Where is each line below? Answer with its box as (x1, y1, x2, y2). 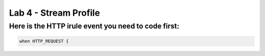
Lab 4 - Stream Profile (9, 7, 100, 18)
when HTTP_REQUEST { (19, 38, 69, 44)
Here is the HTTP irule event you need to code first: (9, 22, 180, 30)
